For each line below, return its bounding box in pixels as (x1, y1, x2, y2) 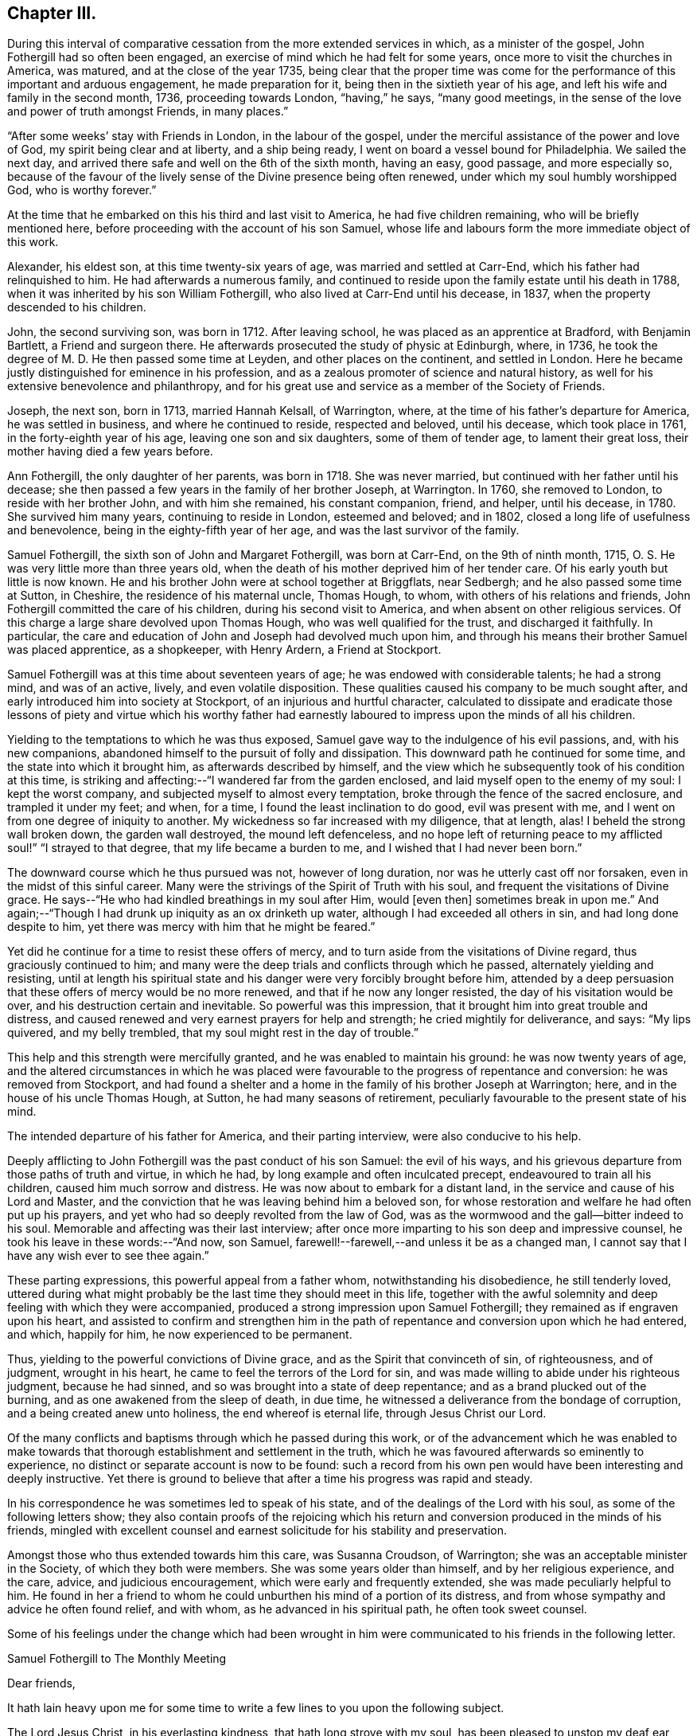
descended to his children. (7, 300, 146, 315)
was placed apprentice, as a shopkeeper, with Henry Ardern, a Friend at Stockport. (7, 643, 442, 657)
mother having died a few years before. (7, 444, 213, 459)
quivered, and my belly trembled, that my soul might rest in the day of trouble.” (7, 1026, 419, 1040)
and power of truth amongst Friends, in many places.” (7, 104, 289, 119)
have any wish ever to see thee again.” (7, 1249, 209, 1263)
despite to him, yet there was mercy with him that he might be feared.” (7, 920, 376, 934)
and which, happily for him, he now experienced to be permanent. (7, 1327, 352, 1342)
